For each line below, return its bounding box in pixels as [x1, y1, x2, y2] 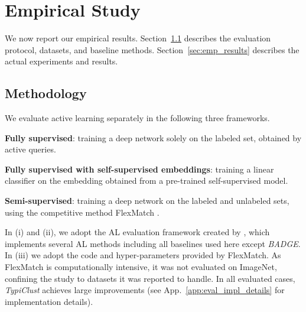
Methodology [5, 84, 87, 102]
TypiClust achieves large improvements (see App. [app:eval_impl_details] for [5, 284, 285, 296]
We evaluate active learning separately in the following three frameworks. [5, 112, 270, 124]
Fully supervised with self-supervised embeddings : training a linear [5, 162, 274, 175]
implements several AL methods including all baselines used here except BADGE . [5, 237, 301, 249]
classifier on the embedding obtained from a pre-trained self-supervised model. [5, 174, 288, 187]
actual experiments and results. [5, 55, 118, 67]
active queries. [5, 143, 56, 155]
